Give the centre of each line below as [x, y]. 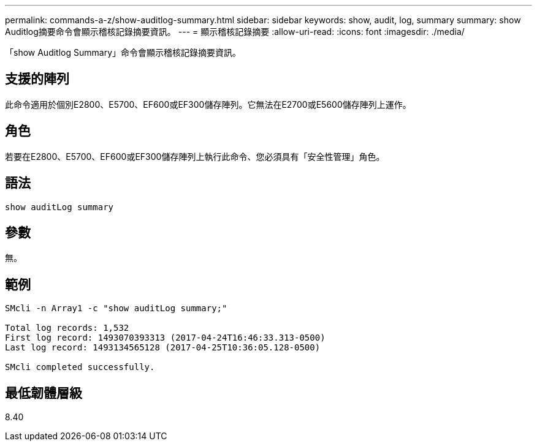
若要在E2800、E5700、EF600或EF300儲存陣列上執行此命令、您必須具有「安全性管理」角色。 [195, 156]
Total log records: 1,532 [67, 328]
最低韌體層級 [44, 393]
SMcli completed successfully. [80, 367]
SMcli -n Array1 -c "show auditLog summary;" [116, 308]
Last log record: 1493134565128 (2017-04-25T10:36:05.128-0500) [163, 348]
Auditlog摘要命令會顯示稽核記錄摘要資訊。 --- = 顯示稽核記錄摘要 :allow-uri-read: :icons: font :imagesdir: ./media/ [235, 32]
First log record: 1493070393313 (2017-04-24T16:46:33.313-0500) [165, 338]
